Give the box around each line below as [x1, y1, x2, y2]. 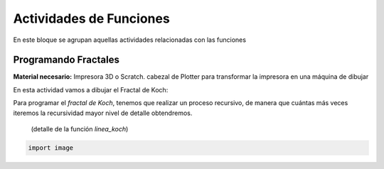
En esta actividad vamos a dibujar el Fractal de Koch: [13, 85, 169, 94]
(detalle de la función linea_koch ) [31, 125, 129, 133]
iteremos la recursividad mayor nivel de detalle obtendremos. [13, 109, 193, 117]
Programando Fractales [13, 54, 120, 66]
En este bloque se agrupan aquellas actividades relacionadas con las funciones [13, 36, 247, 44]
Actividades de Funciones [13, 11, 170, 26]
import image [28, 144, 74, 152]
